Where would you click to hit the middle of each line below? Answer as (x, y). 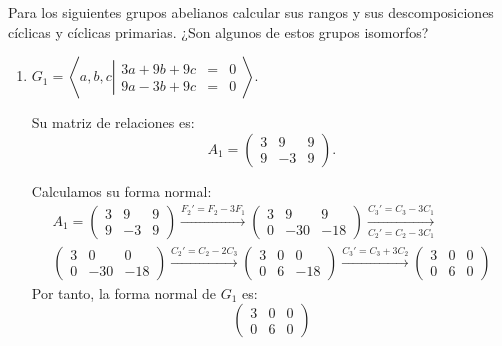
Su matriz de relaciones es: (113, 122)
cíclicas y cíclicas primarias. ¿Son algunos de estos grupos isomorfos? (218, 31)
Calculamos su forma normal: (121, 190)
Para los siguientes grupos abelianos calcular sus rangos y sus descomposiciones (251, 12)
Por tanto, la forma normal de (124, 292)
